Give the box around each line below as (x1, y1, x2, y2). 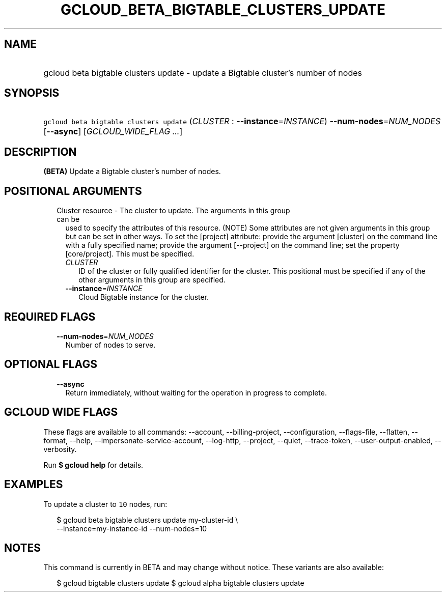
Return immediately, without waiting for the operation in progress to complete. (65, 388, 327, 397)
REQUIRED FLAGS (4, 310, 96, 323)
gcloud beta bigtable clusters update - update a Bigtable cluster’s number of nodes (43, 67, 362, 78)
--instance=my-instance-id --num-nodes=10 (57, 524, 207, 533)
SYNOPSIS (4, 87, 60, 100)
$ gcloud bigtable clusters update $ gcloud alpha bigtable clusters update (57, 579, 304, 588)
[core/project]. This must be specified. (65, 249, 194, 259)
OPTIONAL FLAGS (4, 358, 97, 371)
